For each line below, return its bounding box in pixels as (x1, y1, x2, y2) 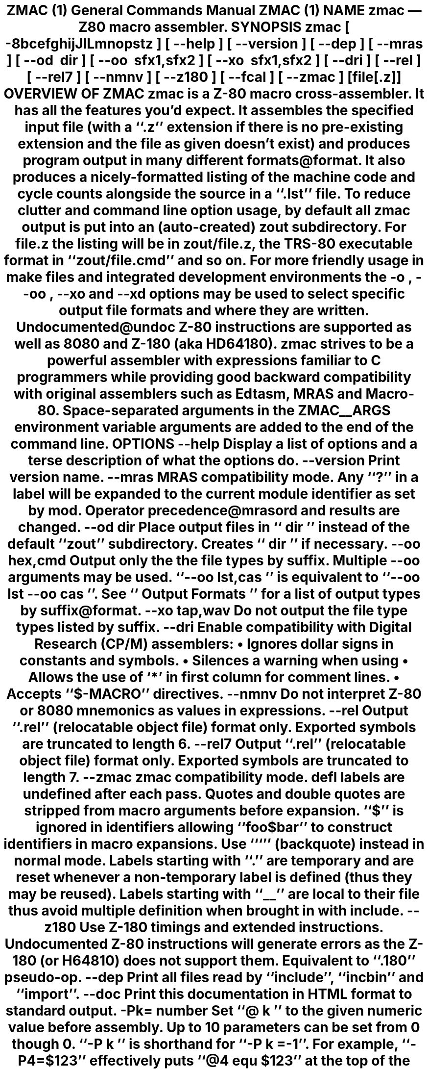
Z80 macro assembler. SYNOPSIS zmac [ (78, 19, 350, 35)
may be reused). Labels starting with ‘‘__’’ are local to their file (8, 886, 420, 902)
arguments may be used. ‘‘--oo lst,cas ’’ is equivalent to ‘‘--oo (8, 569, 420, 585)
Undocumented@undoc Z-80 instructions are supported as (16, 319, 412, 335)
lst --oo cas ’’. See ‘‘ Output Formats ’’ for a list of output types (7, 585, 421, 602)
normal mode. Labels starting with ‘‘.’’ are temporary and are (14, 852, 414, 869)
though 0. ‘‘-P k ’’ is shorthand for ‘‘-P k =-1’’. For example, (11, 1036, 399, 1052)
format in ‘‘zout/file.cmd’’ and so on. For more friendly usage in (3, 252, 425, 269)
